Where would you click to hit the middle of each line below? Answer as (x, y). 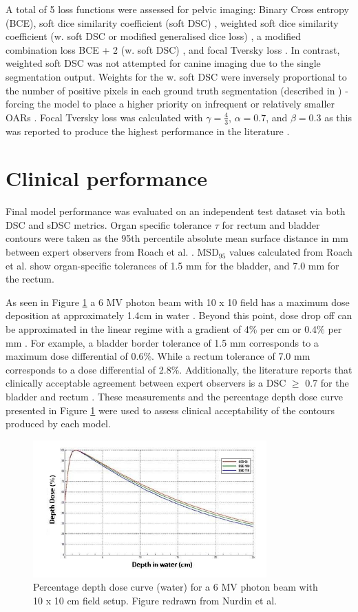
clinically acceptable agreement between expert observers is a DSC (146, 383)
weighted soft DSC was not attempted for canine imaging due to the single (163, 63)
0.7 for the (327, 383)
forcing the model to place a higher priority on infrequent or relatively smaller (170, 104)
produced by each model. (58, 424)
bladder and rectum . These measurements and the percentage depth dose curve (175, 397)
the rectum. (30, 279)
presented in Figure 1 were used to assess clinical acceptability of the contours (170, 410)
